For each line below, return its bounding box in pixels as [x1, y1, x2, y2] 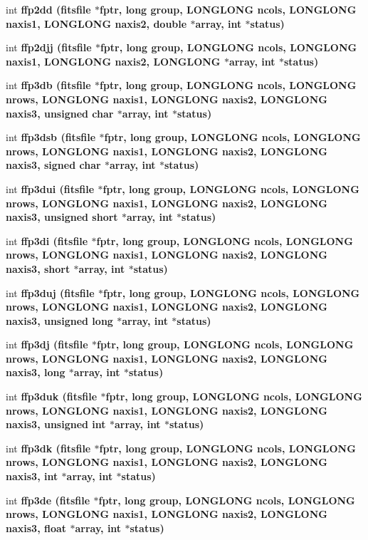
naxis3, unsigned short [6, 209, 118, 224]
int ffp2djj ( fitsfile [6, 40, 92, 55]
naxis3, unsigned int [6, 417, 106, 432]
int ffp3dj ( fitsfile [6, 337, 88, 352]
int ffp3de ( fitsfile [6, 492, 90, 507]
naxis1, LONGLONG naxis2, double [6, 16, 187, 31]
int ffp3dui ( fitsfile [6, 181, 95, 196]
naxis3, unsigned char [6, 105, 114, 120]
